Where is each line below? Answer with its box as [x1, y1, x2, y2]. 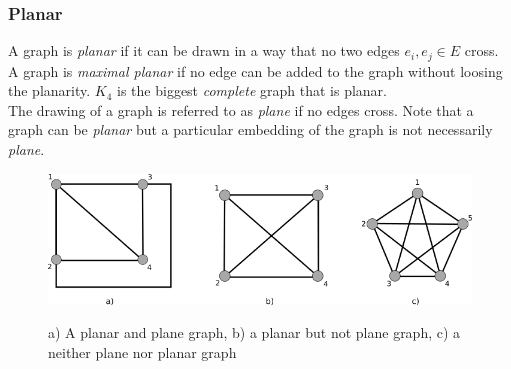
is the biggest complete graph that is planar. [117, 80, 387, 101]
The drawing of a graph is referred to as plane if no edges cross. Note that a [8, 99, 474, 120]
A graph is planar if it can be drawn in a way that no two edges [8, 40, 400, 61]
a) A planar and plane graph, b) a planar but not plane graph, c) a [48, 322, 461, 343]
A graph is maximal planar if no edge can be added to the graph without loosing [8, 60, 503, 81]
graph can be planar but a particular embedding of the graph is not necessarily [8, 119, 493, 140]
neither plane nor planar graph [48, 341, 237, 362]
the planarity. [8, 80, 91, 101]
